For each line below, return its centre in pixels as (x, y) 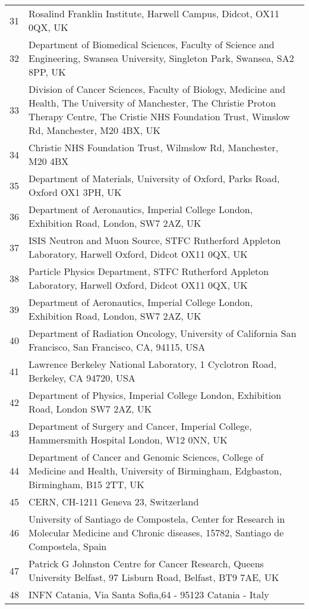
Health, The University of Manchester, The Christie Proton (152, 103)
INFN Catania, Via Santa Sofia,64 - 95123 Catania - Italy (149, 594)
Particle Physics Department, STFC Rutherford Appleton (149, 271)
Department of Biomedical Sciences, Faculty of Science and (152, 44)
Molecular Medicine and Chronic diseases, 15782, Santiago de (156, 533)
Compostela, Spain (68, 546)
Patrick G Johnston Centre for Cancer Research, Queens (146, 563)
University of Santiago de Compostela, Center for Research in (157, 519)
